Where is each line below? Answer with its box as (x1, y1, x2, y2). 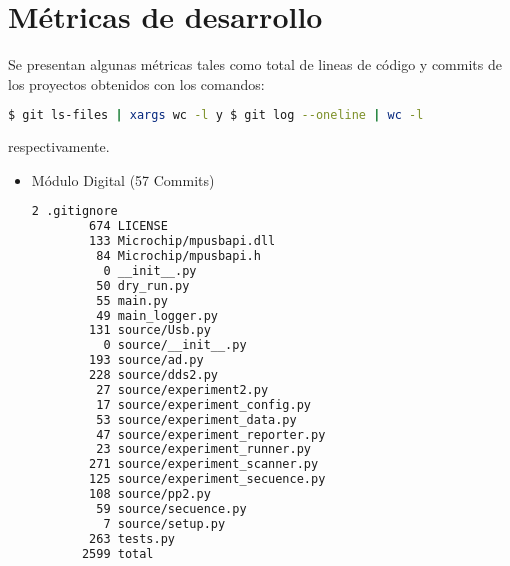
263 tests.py (89, 531, 175, 546)
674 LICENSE (89, 219, 168, 234)
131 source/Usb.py (89, 323, 211, 338)
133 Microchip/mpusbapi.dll (89, 234, 276, 249)
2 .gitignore (31, 204, 118, 219)
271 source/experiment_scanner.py (89, 457, 319, 472)
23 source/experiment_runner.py (96, 442, 312, 457)
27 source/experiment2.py (96, 382, 269, 397)
